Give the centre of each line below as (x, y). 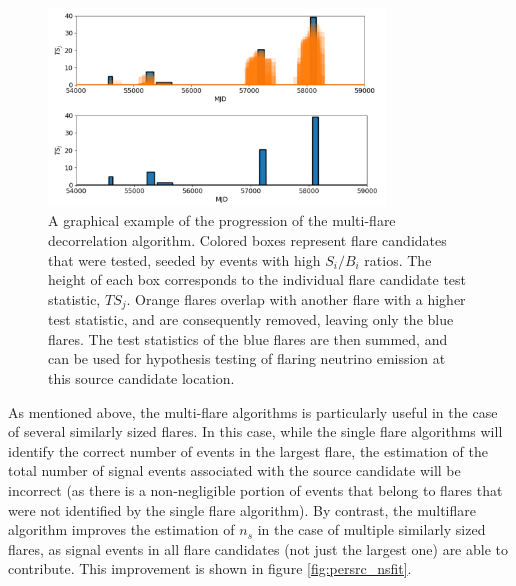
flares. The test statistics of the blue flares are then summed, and (248, 338)
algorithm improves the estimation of (121, 529)
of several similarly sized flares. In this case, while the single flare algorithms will (255, 431)
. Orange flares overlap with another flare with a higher (296, 298)
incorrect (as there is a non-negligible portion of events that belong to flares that (255, 489)
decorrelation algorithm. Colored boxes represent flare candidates (247, 239)
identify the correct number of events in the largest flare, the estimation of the (248, 450)
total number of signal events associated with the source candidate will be (234, 470)
